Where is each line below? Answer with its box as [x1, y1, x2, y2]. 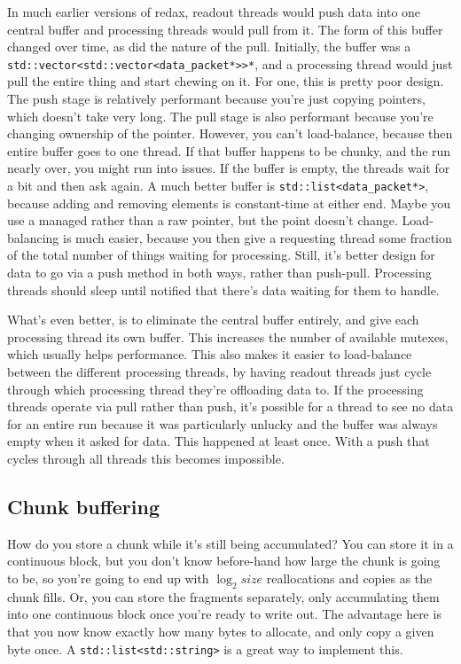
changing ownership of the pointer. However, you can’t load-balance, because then [7, 124, 453, 143]
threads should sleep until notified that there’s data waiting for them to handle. [7, 280, 440, 299]
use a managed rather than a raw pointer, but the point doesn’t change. [7, 211, 398, 230]
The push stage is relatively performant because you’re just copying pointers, [7, 90, 426, 108]
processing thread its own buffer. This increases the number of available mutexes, [7, 327, 449, 346]
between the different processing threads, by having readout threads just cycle [7, 363, 432, 380]
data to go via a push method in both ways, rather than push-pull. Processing [7, 263, 432, 282]
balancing [7, 228, 59, 246]
